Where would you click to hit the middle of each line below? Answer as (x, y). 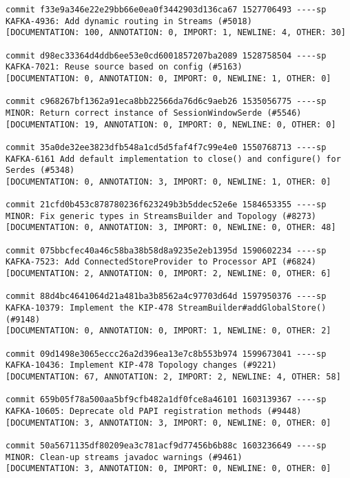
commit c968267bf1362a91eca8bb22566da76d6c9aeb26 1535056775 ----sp (166, 102)
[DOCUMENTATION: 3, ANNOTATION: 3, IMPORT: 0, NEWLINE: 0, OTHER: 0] (168, 423)
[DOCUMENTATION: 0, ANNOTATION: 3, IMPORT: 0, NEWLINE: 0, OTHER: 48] (171, 228)
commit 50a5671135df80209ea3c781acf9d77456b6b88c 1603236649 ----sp (166, 445)
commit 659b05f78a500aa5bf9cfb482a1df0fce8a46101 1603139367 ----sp (166, 400)
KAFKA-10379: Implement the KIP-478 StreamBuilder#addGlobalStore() (166, 308)
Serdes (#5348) (40, 170)
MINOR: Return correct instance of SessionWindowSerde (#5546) (154, 113)
